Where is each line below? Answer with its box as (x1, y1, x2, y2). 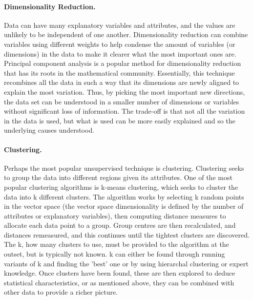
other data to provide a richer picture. (4, 287, 118, 297)
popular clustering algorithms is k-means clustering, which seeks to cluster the (4, 181, 238, 192)
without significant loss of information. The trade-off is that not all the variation (4, 106, 245, 116)
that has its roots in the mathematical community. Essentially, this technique (4, 67, 235, 78)
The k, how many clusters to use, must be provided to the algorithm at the (4, 239, 229, 249)
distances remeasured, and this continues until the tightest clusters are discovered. (4, 229, 250, 240)
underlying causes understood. (4, 125, 95, 135)
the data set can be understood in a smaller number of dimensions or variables (4, 96, 239, 106)
